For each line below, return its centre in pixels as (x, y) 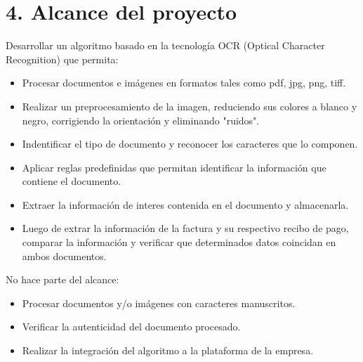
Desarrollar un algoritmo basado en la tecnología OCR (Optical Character (165, 45)
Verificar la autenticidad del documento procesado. (131, 327)
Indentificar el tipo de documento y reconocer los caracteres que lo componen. (190, 144)
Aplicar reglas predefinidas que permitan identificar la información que (174, 167)
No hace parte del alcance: (62, 279)
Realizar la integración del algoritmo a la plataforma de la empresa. (168, 350)
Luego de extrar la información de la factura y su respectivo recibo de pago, (185, 228)
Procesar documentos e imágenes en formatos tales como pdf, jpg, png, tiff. (184, 83)
